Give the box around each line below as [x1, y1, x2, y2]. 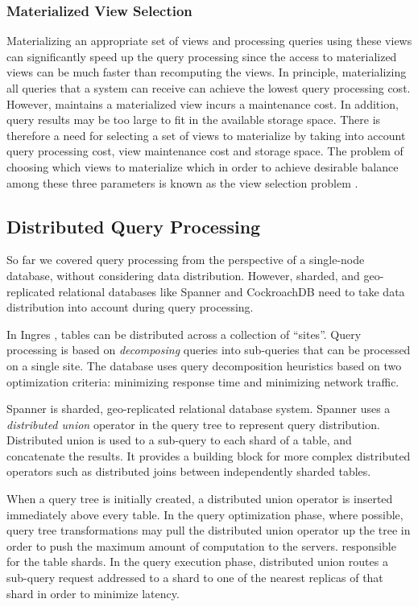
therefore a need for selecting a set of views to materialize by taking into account [6, 126, 406, 143]
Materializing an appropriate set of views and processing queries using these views [6, 32, 412, 49]
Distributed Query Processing [6, 213, 261, 238]
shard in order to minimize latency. [6, 584, 180, 601]
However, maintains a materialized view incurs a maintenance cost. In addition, [6, 95, 399, 112]
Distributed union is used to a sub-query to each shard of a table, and [6, 432, 352, 448]
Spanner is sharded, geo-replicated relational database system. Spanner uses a [6, 400, 391, 417]
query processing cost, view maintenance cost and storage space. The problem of [6, 142, 404, 159]
